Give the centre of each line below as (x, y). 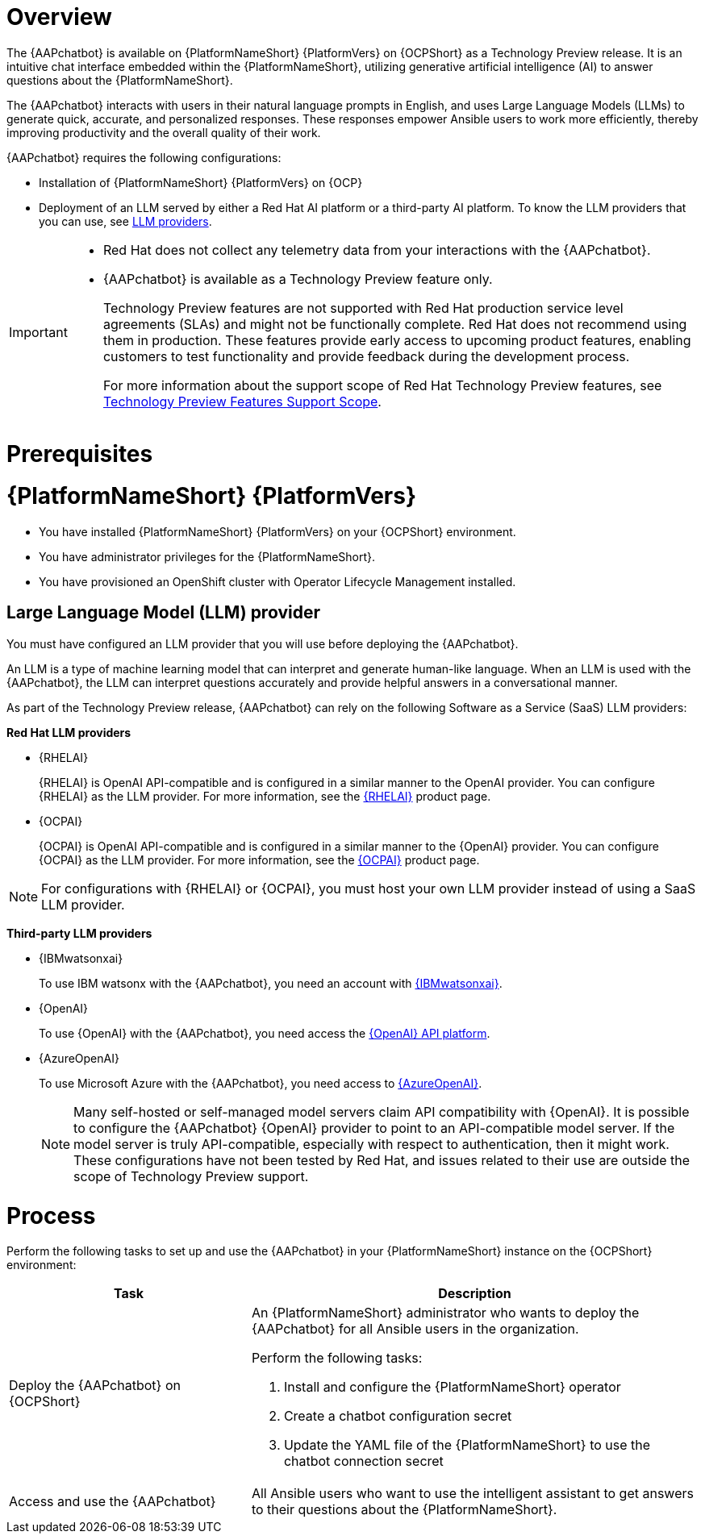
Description (475, 1294)
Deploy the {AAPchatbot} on (95, 1386)
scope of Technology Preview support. (191, 1176)
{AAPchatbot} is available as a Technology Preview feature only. (298, 279)
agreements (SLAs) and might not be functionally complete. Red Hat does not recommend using (395, 324)
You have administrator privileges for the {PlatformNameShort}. (207, 557)
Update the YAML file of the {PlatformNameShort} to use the (467, 1445)
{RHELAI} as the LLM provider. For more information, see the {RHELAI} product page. (265, 796)
